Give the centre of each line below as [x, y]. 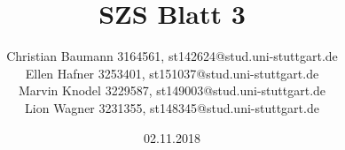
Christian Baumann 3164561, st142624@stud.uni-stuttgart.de [172, 56]
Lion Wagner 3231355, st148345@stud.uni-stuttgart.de [172, 107]
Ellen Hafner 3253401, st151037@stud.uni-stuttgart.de [172, 73]
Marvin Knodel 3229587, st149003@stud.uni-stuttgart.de [172, 90]
